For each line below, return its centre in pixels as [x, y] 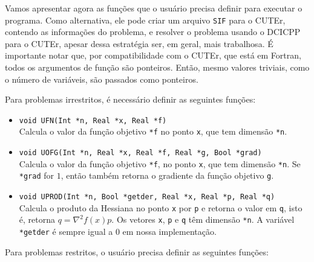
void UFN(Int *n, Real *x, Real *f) [93, 120]
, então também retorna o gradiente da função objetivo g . [167, 175]
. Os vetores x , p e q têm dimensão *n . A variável [203, 219]
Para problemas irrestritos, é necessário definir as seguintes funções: [130, 99]
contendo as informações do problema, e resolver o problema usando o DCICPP [153, 32]
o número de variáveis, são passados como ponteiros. [102, 79]
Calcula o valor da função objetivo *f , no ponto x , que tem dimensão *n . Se [160, 163]
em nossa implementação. [169, 232]
